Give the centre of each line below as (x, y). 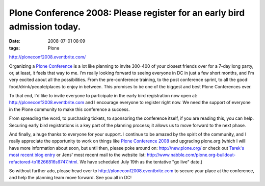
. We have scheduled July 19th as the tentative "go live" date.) (140, 161)
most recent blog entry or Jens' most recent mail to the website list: (77, 155)
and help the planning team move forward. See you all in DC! (70, 178)
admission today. (45, 27)
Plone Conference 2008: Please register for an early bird (127, 13)
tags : (14, 48)
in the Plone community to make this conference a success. (69, 109)
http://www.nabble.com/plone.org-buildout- (191, 155)
